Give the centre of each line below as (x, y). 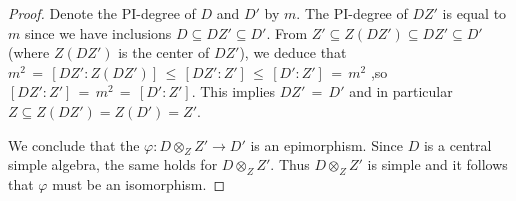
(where (29, 52)
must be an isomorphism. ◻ (139, 184)
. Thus (290, 164)
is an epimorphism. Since (327, 144)
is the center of (164, 52)
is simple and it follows (437, 164)
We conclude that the (74, 144)
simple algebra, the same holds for (113, 164)
